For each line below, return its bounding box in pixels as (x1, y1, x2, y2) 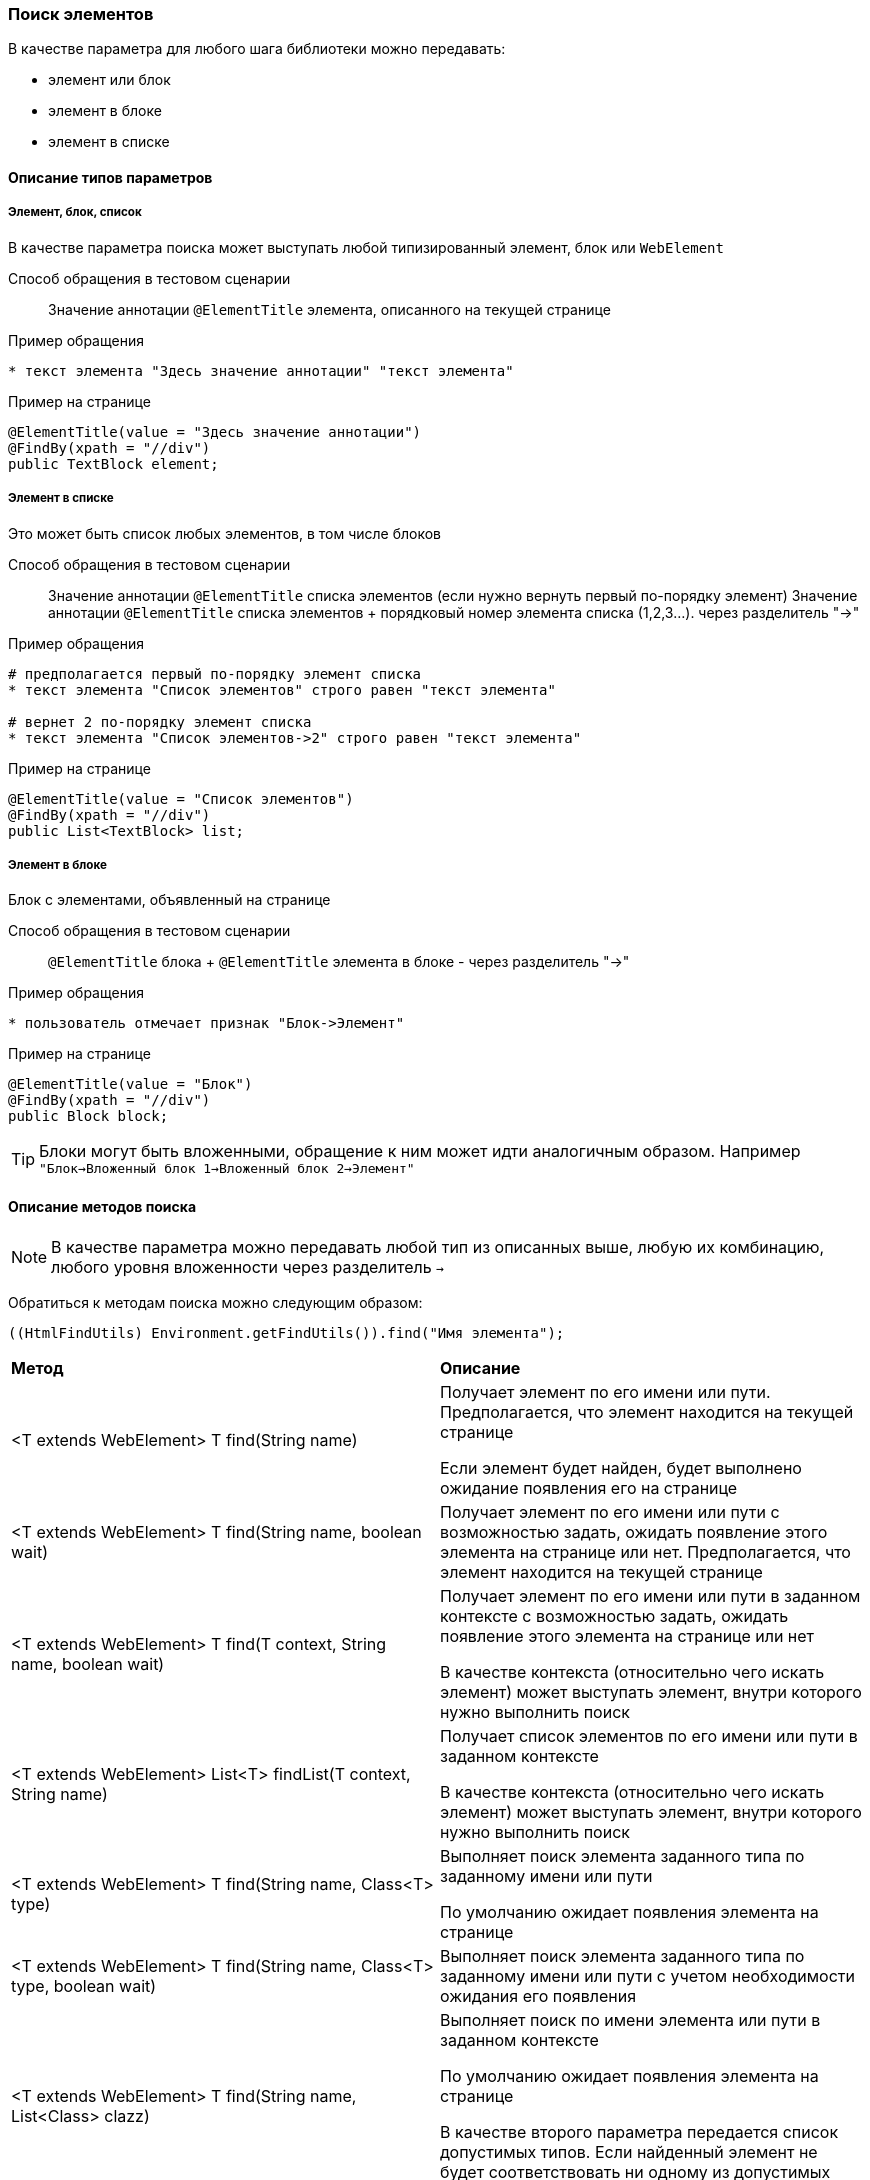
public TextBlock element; (8, 455, 219, 472)
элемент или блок (48, 71, 171, 89)
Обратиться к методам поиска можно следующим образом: (8, 1293, 423, 1311)
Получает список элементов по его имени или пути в (440, 1725, 858, 1746)
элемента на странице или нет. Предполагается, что (440, 1541, 851, 1562)
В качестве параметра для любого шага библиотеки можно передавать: (8, 40, 506, 58)
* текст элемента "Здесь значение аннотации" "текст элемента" (8, 362, 514, 379)
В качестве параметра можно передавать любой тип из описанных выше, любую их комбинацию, (51, 1236, 825, 1257)
